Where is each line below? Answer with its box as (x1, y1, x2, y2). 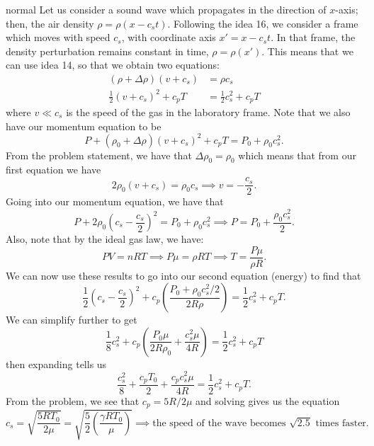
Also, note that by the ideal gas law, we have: (6, 231, 204, 246)
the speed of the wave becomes (152, 418, 286, 428)
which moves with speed (6, 30, 110, 45)
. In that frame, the (271, 30, 356, 45)
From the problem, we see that (6, 394, 140, 408)
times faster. (315, 418, 369, 428)
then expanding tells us (6, 356, 107, 371)
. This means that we (261, 43, 353, 58)
